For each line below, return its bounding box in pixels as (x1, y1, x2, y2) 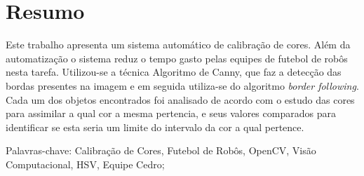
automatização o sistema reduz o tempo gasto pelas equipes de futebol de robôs (6, 50, 348, 65)
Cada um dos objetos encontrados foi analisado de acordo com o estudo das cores (6, 92, 355, 107)
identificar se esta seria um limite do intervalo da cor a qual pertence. (6, 119, 304, 134)
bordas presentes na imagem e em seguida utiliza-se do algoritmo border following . (6, 78, 359, 93)
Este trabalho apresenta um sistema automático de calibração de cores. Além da (6, 37, 351, 52)
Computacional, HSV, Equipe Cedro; (6, 156, 165, 171)
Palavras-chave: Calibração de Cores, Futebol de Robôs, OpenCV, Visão (6, 143, 316, 158)
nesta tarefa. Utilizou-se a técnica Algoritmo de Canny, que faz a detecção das (6, 65, 342, 79)
